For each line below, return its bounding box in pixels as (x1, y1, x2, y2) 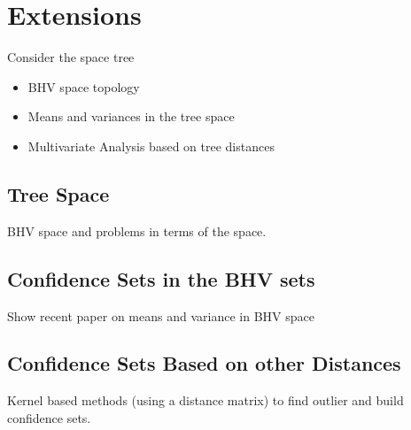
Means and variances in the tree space (27, 107, 235, 126)
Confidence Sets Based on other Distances (7, 349, 401, 377)
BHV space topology (27, 77, 140, 96)
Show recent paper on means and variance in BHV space (7, 306, 314, 325)
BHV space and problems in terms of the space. (7, 221, 267, 240)
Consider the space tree (7, 48, 135, 66)
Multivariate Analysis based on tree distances (27, 136, 275, 155)
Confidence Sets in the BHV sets (7, 265, 315, 292)
